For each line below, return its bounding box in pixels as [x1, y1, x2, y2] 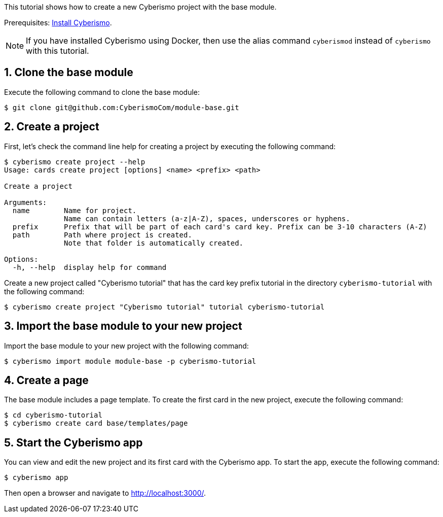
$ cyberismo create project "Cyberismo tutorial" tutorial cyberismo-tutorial [4, 302, 325, 311]
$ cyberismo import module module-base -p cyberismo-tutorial [4, 357, 256, 365]
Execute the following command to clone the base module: [4, 87, 200, 96]
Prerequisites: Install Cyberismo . [4, 18, 112, 27]
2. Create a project [4, 120, 99, 133]
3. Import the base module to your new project [4, 320, 242, 333]
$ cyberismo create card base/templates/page [4, 419, 188, 428]
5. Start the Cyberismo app [4, 436, 143, 449]
